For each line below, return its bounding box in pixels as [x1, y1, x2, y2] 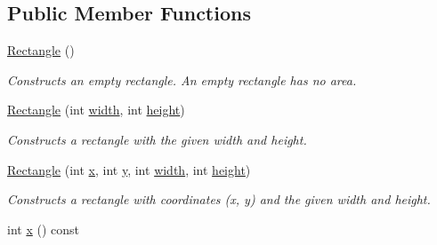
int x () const [7, 219, 79, 238]
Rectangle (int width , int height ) [7, 100, 185, 119]
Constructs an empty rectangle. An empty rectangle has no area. [7, 70, 357, 89]
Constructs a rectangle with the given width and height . [7, 130, 307, 148]
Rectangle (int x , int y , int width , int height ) [7, 160, 251, 178]
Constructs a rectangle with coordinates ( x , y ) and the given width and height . [7, 190, 431, 209]
